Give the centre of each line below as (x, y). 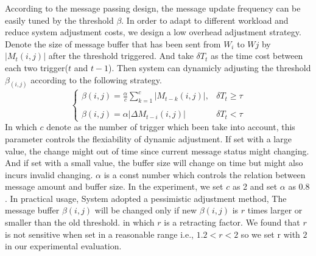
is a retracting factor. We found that (232, 222)
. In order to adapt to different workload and (205, 20)
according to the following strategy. (96, 79)
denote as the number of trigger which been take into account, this (171, 127)
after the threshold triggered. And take (121, 56)
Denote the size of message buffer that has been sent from (113, 43)
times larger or (275, 210)
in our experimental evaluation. (63, 246)
